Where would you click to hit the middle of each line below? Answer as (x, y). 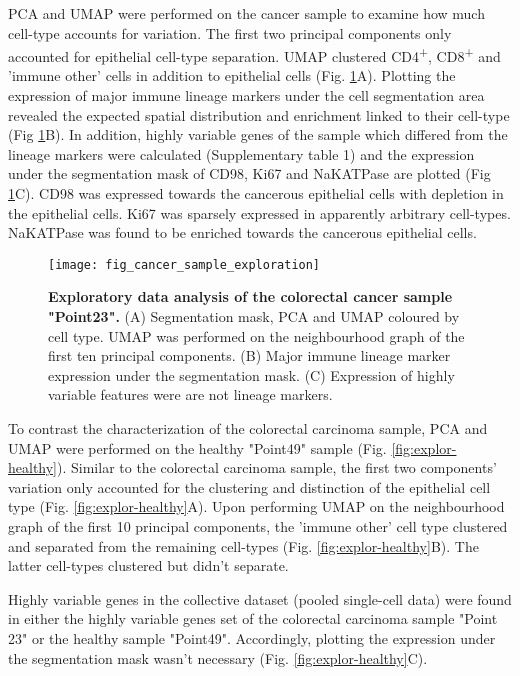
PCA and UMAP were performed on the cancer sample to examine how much (246, 13)
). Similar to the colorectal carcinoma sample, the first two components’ (277, 467)
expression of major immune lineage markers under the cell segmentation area (246, 95)
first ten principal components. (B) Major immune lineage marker (249, 355)
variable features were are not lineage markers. (190, 394)
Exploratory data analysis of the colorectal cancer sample (250, 296)
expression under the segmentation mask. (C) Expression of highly (251, 374)
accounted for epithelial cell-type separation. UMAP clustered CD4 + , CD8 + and (254, 54)
